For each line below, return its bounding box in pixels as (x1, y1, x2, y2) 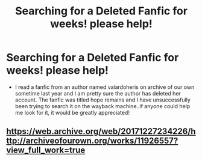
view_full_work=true (6, 145, 86, 156)
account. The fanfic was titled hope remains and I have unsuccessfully (14, 96, 191, 103)
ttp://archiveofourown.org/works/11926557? (6, 136, 178, 146)
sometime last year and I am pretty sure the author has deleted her (14, 90, 181, 97)
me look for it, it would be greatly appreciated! (14, 109, 130, 116)
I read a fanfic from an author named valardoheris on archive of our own (14, 83, 195, 91)
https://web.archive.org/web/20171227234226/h (6, 126, 196, 136)
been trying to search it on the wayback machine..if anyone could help (14, 102, 191, 109)
